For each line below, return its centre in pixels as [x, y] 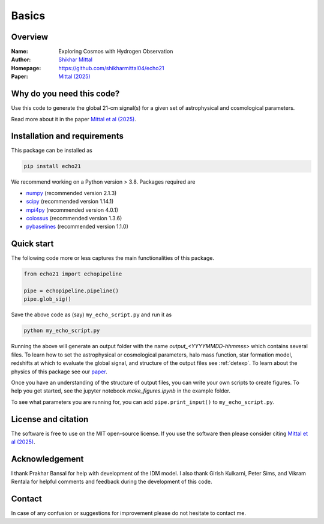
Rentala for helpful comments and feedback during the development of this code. [112, 482]
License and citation [50, 419]
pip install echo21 [52, 166]
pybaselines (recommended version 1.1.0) [77, 227]
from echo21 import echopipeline [73, 274]
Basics [28, 16]
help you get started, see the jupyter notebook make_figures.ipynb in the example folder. [121, 391]
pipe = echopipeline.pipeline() [71, 291]
